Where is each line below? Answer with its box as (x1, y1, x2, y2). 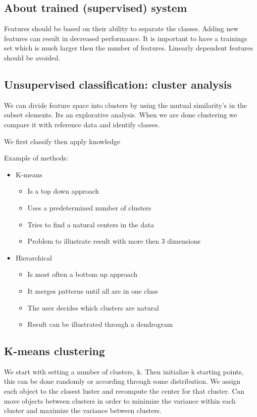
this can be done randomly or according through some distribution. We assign (4, 376, 241, 386)
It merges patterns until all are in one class (27, 285, 158, 296)
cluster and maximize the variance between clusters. (4, 405, 162, 416)
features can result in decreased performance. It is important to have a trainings (4, 33, 248, 43)
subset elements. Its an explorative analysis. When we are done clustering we (4, 109, 237, 120)
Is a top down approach (27, 186, 99, 196)
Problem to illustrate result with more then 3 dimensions (27, 236, 201, 246)
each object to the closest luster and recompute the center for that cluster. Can (4, 386, 245, 396)
